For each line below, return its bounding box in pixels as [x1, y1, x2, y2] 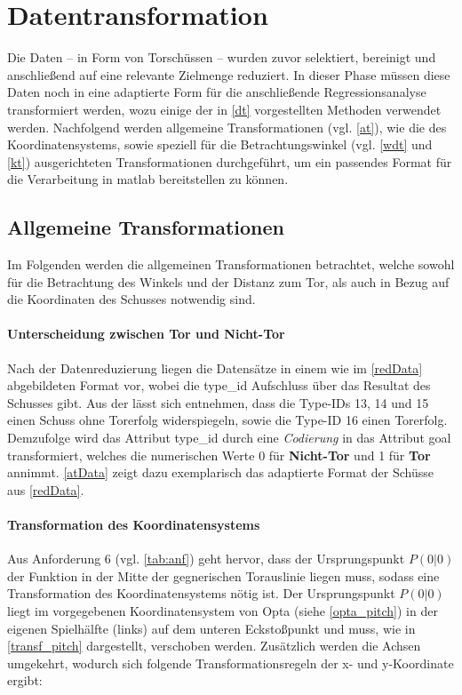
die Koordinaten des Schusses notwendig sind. [7, 290, 256, 308]
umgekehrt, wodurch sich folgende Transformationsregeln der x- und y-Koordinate [7, 653, 454, 672]
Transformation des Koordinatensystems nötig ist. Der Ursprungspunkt [7, 584, 395, 603]
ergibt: [7, 671, 43, 690]
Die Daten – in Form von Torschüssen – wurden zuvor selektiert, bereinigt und [7, 48, 436, 67]
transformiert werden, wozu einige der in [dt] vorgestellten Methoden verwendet [7, 100, 442, 118]
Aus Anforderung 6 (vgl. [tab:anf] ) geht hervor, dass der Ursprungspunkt [7, 549, 405, 568]
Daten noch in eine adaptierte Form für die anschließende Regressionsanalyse [7, 83, 426, 101]
